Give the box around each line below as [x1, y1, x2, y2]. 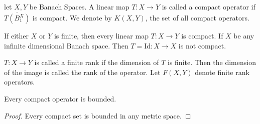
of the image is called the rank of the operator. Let [4, 66, 161, 77]
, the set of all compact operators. [145, 12, 249, 22]
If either [4, 30, 29, 40]
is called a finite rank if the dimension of [34, 57, 159, 67]
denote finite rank [195, 66, 249, 77]
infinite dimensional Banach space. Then [4, 40, 128, 50]
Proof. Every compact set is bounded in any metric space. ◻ [4, 110, 191, 120]
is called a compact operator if [162, 1, 255, 12]
